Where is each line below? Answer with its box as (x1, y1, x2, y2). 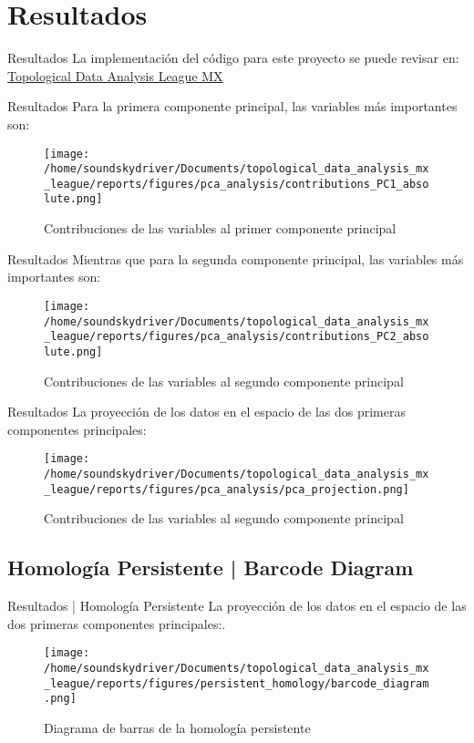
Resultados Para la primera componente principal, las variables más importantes (7, 97, 458, 116)
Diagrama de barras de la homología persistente (44, 717, 311, 737)
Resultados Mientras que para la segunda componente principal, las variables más (7, 249, 464, 268)
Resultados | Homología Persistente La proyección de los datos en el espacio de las (7, 596, 467, 615)
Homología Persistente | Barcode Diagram (7, 553, 414, 582)
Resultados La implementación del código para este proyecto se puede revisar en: (7, 48, 459, 67)
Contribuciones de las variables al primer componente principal (44, 219, 397, 238)
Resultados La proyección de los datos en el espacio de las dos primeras (7, 402, 407, 421)
